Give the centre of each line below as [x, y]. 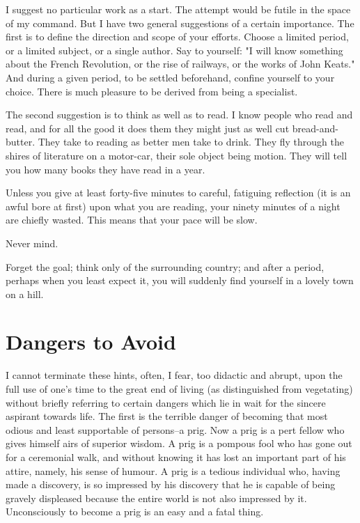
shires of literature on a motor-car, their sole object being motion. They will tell [177, 155]
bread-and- [315, 128]
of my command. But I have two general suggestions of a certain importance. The [180, 23]
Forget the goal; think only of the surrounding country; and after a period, [165, 266]
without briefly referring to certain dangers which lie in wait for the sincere [166, 402]
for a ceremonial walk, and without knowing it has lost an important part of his [176, 456]
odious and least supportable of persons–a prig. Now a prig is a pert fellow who [175, 429]
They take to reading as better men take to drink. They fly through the [191, 142]
